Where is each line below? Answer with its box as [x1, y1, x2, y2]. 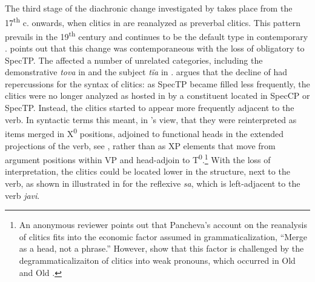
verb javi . [5, 189, 40, 201]
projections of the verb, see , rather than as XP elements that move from [5, 139, 276, 152]
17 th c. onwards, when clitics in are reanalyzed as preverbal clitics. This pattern [5, 14, 300, 29]
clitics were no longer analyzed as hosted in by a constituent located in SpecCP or [5, 89, 310, 102]
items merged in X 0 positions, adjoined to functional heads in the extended [5, 126, 284, 139]
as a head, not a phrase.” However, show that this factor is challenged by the [19, 242, 304, 255]
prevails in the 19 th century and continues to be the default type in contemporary [5, 28, 308, 42]
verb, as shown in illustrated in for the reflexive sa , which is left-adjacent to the [5, 176, 300, 189]
